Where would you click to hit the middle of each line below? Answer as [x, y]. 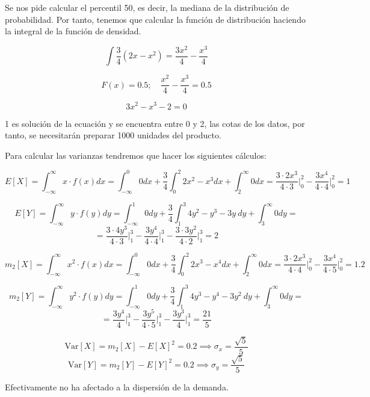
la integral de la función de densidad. [73, 31]
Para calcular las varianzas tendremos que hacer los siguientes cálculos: [136, 155]
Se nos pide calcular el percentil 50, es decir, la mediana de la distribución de [147, 7]
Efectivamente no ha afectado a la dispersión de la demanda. [117, 387]
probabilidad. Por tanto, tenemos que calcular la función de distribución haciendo [155, 19]
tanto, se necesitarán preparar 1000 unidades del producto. [113, 135]
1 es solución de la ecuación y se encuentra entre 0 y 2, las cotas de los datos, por [155, 123]
